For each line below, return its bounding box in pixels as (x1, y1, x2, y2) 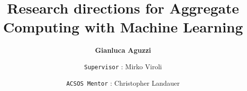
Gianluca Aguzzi (95, 45, 151, 55)
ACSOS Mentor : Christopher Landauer (66, 77, 180, 88)
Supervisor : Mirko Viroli (84, 61, 162, 71)
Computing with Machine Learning (3, 17, 243, 37)
